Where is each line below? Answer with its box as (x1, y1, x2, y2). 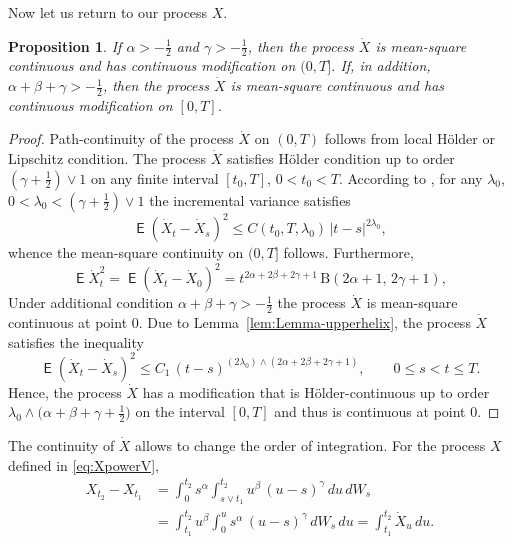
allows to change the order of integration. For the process (135, 435, 486, 456)
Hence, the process (8, 381, 122, 402)
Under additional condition (8, 292, 174, 313)
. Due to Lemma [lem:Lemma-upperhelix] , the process (138, 312, 471, 333)
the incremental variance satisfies (149, 189, 351, 210)
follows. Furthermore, (283, 242, 414, 263)
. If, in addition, (331, 55, 431, 76)
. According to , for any (338, 167, 483, 188)
